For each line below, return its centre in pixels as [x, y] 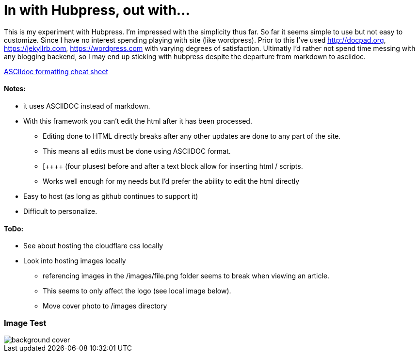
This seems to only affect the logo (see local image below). [137, 291]
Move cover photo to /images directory [105, 306]
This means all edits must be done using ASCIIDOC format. [137, 151]
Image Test [25, 323]
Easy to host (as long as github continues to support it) [111, 196]
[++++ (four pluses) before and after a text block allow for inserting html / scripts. [173, 166]
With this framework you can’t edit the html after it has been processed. [138, 121]
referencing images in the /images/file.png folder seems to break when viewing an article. [186, 276]
